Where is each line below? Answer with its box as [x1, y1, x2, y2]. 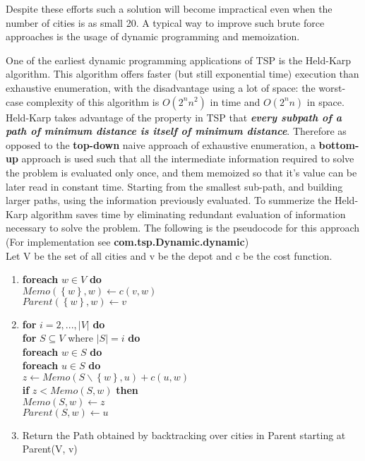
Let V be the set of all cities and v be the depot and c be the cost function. [6, 248, 333, 263]
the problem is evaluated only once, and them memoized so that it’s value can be [6, 164, 357, 179]
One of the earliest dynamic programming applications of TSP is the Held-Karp [6, 52, 352, 67]
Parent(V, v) [22, 441, 78, 456]
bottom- [318, 137, 359, 152]
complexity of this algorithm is [26, 94, 160, 109]
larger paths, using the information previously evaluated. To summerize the [6, 193, 332, 208]
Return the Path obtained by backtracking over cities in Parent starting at [22, 427, 346, 442]
